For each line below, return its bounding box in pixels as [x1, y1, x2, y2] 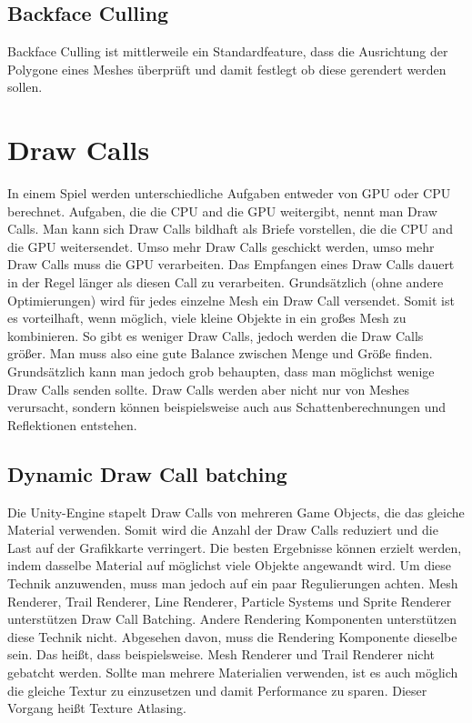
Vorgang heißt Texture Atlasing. [7, 698, 186, 718]
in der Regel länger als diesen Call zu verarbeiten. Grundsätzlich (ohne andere [7, 273, 444, 292]
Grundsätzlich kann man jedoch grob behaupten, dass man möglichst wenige [7, 362, 435, 381]
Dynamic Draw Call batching [7, 459, 287, 487]
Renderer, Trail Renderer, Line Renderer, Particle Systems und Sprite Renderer [7, 591, 452, 610]
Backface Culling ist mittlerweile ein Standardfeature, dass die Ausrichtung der [7, 42, 448, 61]
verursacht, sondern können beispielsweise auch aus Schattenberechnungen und [7, 397, 447, 417]
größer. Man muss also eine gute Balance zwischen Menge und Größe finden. [7, 344, 433, 363]
